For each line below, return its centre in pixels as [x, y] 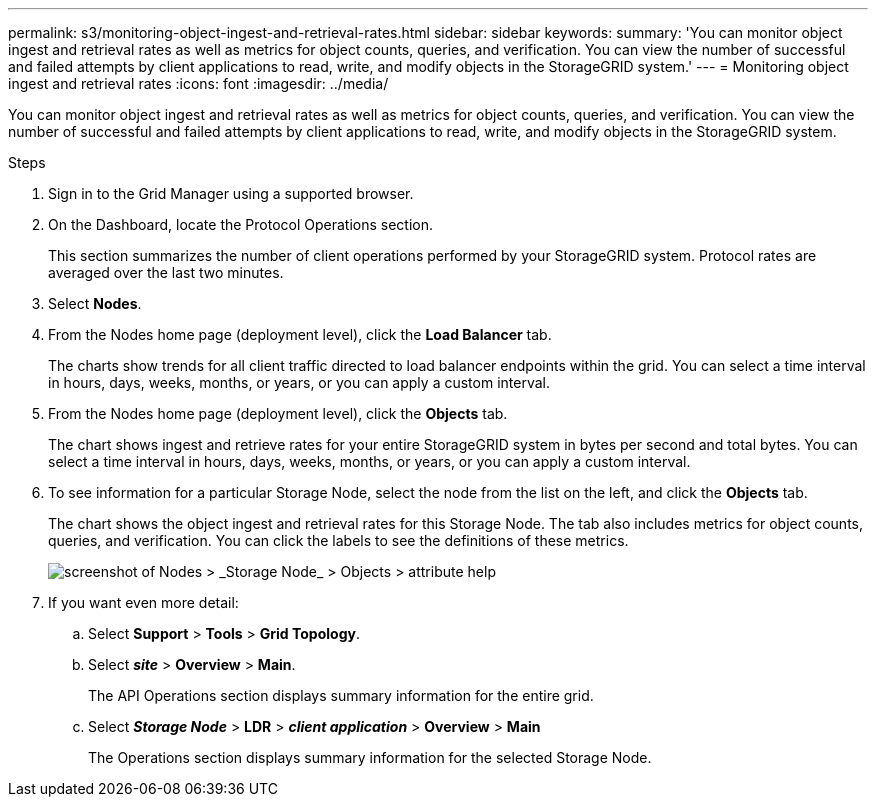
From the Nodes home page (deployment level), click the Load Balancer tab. [300, 334]
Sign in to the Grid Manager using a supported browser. [231, 193]
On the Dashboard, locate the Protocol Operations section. [241, 224]
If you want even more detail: [143, 602]
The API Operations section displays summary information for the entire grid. [341, 695]
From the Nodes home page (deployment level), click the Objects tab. [278, 413]
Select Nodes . [95, 303]
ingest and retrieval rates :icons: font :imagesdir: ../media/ [198, 83]
